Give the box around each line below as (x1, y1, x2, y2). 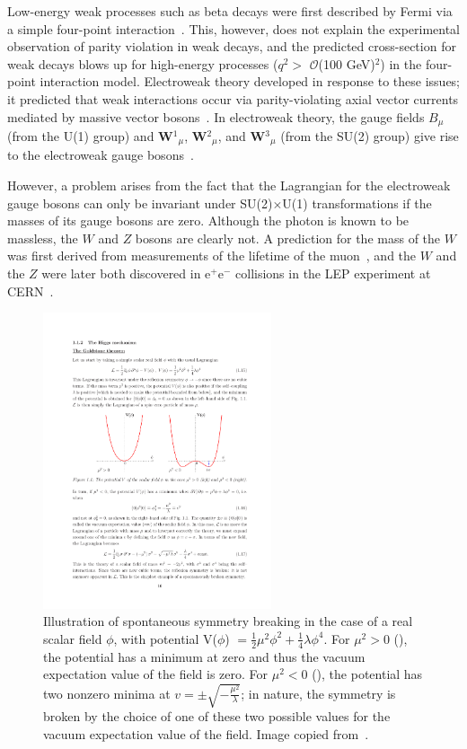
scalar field (43, 629, 102, 648)
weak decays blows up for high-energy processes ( (7, 54, 278, 73)
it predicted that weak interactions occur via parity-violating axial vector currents (7, 89, 459, 108)
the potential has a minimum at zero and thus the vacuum (43, 647, 366, 665)
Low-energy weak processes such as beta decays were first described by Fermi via (7, 2, 453, 20)
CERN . (7, 281, 54, 300)
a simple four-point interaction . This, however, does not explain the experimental (7, 19, 461, 38)
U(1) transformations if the (282, 193, 432, 212)
